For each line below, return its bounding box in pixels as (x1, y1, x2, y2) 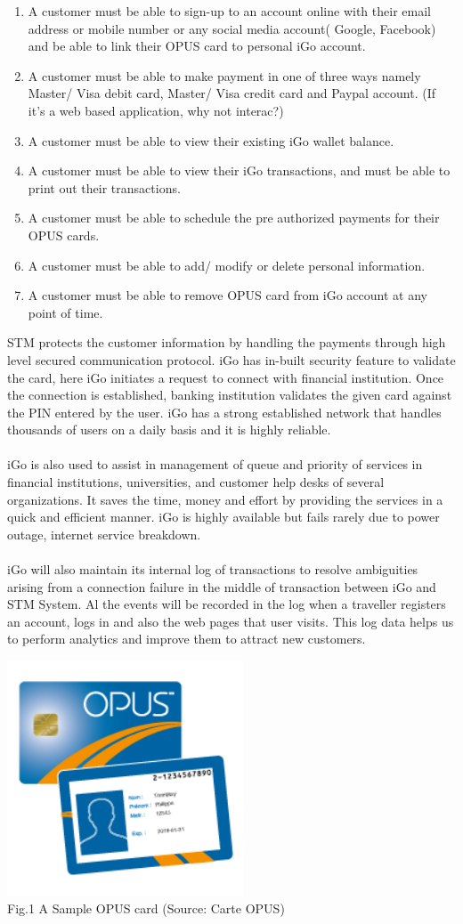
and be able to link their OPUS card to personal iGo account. (28, 36, 366, 55)
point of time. (28, 303, 103, 321)
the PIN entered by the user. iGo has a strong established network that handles (7, 402, 442, 421)
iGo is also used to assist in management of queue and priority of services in (7, 455, 423, 474)
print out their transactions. (28, 178, 181, 197)
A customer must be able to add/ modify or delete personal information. (28, 255, 426, 274)
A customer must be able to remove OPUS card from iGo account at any (28, 286, 427, 304)
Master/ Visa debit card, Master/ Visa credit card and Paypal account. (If (28, 84, 436, 102)
